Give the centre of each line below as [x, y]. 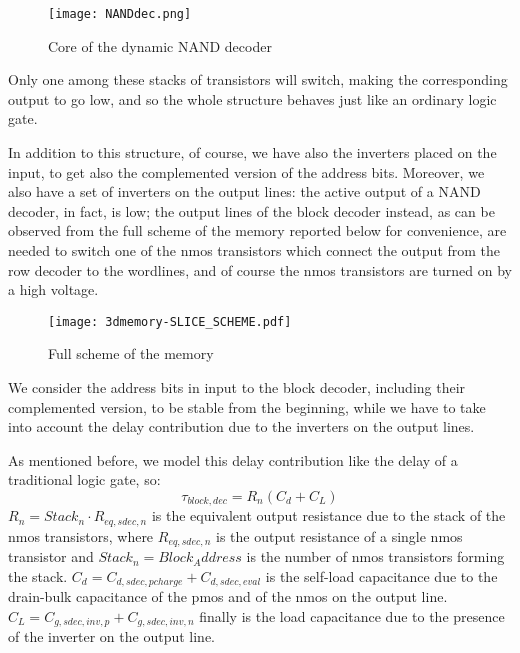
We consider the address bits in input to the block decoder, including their [237, 387]
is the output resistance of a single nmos [339, 535]
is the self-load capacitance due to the [381, 575]
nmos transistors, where [81, 535]
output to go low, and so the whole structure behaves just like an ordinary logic [252, 98]
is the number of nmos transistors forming [375, 556]
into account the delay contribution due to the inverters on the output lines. [241, 426]
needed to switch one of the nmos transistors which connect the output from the [254, 250]
